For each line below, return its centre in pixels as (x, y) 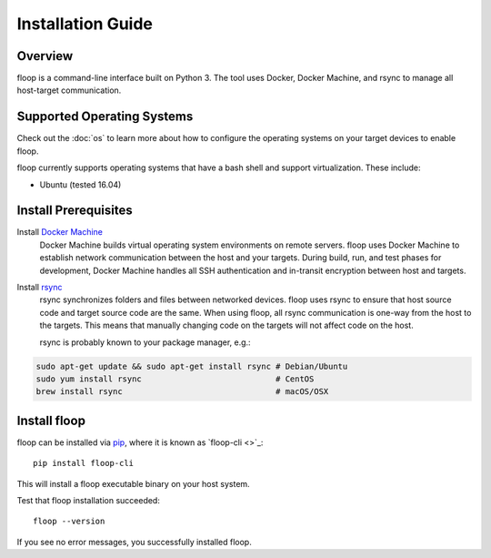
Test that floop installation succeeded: (89, 500)
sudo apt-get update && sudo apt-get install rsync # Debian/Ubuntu (192, 366)
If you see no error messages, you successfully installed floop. (134, 542)
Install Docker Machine (60, 232)
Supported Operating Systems (105, 117)
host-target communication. (69, 90)
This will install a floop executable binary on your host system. (133, 483)
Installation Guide (85, 24)
